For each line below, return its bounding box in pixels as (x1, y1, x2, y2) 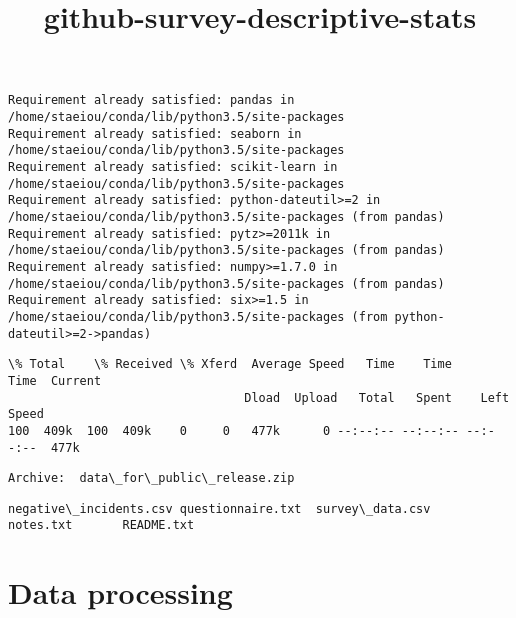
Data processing (8, 572, 233, 613)
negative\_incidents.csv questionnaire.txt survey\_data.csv (8, 501, 431, 516)
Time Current (8, 373, 102, 388)
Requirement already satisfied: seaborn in (8, 126, 302, 141)
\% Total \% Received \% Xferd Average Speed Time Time (8, 357, 452, 372)
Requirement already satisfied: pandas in (8, 93, 295, 108)
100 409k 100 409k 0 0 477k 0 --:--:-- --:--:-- (8, 423, 460, 438)
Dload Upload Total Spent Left (244, 390, 510, 405)
